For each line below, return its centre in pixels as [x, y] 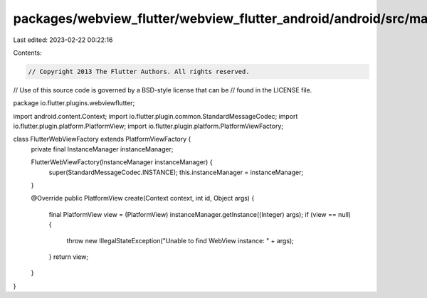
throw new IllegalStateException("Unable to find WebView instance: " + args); [180, 240]
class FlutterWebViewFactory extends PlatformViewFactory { [102, 139]
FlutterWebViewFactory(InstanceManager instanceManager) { [122, 162]
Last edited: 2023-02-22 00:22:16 [63, 40]
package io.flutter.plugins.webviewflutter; [74, 103]
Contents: [27, 53]
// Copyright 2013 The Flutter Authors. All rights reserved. [139, 71]
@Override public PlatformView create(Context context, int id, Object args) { [143, 198]
